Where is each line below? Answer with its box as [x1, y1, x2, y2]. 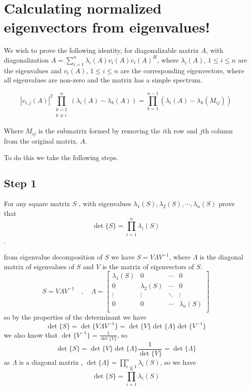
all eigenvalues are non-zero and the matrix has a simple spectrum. [4, 75, 203, 85]
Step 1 [4, 176, 37, 191]
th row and [165, 126, 198, 136]
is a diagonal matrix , [19, 357, 83, 367]
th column [203, 126, 233, 136]
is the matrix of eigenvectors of [102, 261, 194, 271]
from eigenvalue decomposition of [4, 252, 103, 262]
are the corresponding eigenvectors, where [120, 65, 244, 75]
